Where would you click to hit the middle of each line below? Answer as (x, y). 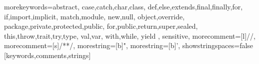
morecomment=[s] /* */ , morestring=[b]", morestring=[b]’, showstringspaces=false (129, 45)
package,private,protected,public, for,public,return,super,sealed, (101, 26)
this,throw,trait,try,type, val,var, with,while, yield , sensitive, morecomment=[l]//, (130, 35)
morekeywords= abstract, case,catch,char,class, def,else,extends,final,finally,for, (123, 6)
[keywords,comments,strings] (47, 55)
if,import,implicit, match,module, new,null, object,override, (94, 16)
